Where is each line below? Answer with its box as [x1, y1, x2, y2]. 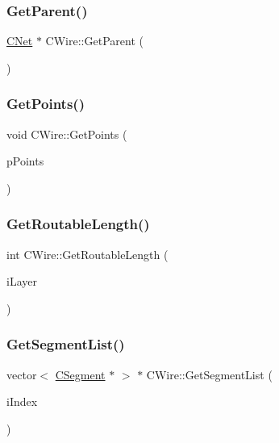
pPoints [6, 153, 44, 169]
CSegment [55, 366, 106, 382]
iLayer [6, 273, 37, 290]
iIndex [6, 393, 38, 410]
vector [6, 366, 37, 382]
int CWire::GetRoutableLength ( [6, 245, 169, 262]
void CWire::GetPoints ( [6, 125, 127, 142]
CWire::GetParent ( [45, 32, 144, 49]
